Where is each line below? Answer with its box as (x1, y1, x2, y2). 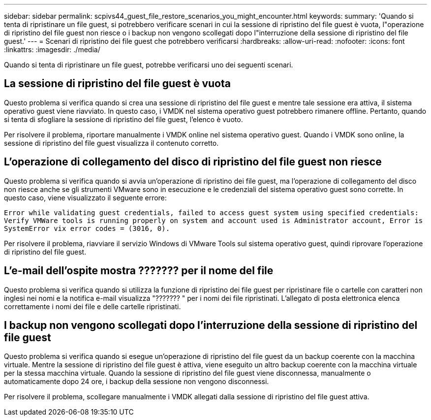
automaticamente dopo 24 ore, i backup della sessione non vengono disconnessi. (4, 377, 269, 386)
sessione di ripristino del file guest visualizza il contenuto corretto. (4, 138, 219, 147)
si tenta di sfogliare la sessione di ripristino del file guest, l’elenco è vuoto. (4, 115, 243, 124)
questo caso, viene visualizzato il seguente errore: (4, 193, 167, 202)
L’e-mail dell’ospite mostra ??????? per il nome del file (4, 264, 274, 277)
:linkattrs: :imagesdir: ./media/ (4, 45, 100, 54)
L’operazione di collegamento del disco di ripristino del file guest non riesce (4, 156, 382, 168)
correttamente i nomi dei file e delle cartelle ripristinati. (4, 302, 181, 311)
